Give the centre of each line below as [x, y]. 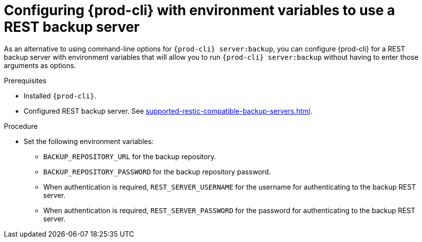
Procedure [21, 126]
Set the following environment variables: [89, 141]
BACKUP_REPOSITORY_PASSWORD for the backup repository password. [157, 171]
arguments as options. [40, 65]
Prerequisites [25, 80]
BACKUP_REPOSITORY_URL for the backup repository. [130, 156]
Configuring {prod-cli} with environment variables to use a [200, 10]
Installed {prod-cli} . [60, 96]
